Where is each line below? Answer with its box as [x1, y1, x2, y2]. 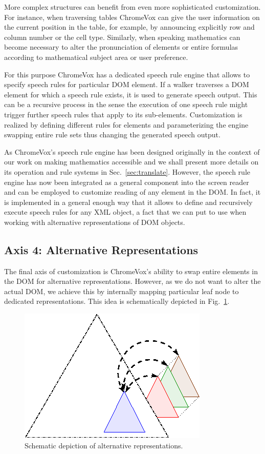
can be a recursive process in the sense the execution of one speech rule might [4, 99, 248, 110]
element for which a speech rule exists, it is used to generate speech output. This [4, 89, 257, 99]
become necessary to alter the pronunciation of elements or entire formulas [4, 42, 238, 52]
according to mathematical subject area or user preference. [4, 51, 188, 62]
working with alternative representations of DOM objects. [4, 216, 185, 227]
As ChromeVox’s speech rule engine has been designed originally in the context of [4, 146, 260, 157]
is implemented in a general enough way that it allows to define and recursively [4, 196, 253, 207]
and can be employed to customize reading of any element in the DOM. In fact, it [4, 187, 261, 197]
